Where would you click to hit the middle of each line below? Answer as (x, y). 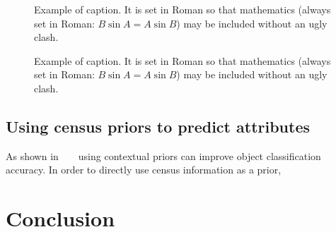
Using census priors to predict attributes (158, 126)
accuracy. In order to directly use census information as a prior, (144, 170)
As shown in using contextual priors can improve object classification (163, 155)
